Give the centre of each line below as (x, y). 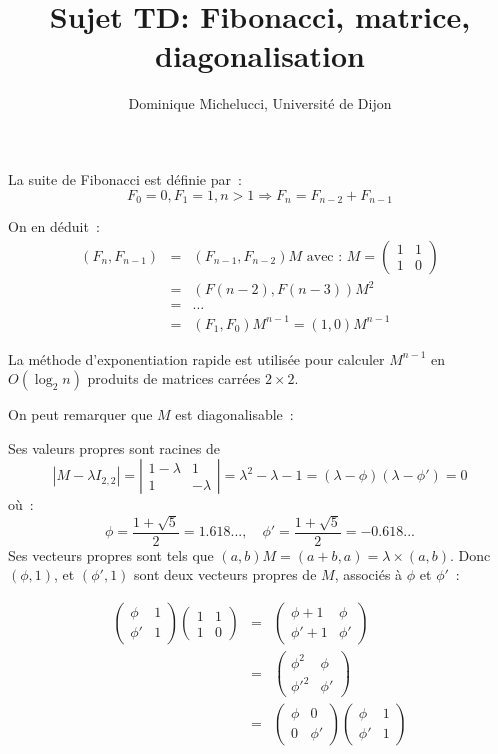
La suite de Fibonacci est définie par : (125, 178)
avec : (324, 256)
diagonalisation (260, 55)
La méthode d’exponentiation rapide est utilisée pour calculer (196, 358)
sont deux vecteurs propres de (225, 574)
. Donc (470, 554)
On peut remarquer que (80, 414)
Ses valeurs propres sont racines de (114, 447)
